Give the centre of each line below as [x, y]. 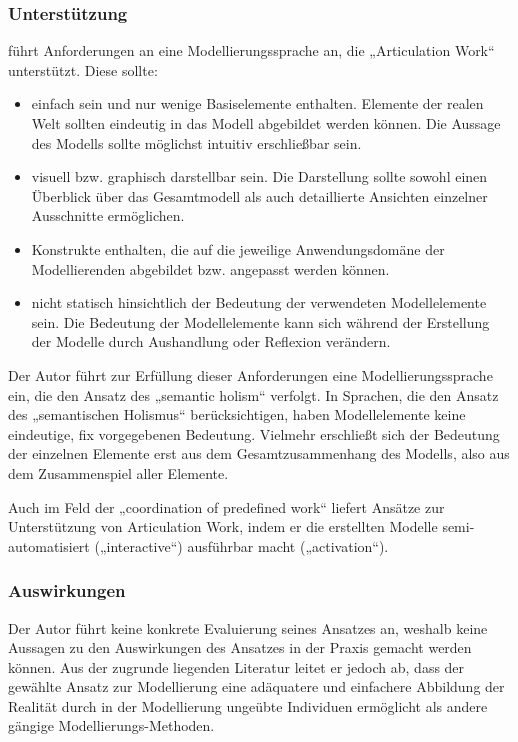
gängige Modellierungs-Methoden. [111, 725]
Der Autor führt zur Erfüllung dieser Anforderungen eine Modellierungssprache [250, 374]
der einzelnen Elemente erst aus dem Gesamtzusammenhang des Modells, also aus [259, 453]
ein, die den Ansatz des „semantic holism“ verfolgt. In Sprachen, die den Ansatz [253, 394]
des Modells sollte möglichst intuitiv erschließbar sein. [196, 142]
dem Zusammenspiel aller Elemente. [118, 472]
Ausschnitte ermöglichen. [108, 215]
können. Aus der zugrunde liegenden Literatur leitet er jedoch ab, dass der [236, 666]
